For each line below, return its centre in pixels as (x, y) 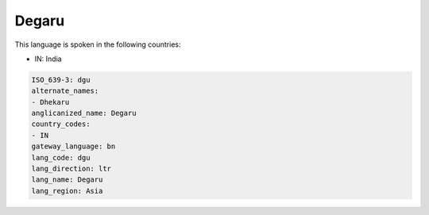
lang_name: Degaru (67, 180)
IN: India (48, 59)
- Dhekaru (50, 102)
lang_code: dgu (61, 157)
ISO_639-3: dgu (61, 80)
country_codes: (61, 124)
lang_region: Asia (67, 191)
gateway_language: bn (73, 146)
